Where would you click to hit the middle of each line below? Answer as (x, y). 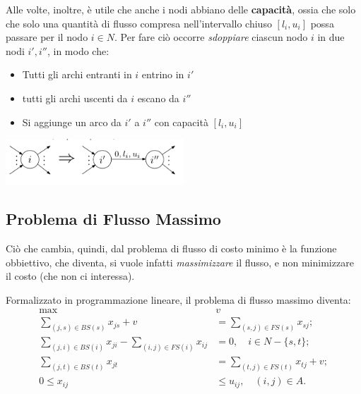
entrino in (163, 74)
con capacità (181, 122)
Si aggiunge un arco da (72, 122)
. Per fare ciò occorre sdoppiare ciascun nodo (211, 37)
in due (331, 37)
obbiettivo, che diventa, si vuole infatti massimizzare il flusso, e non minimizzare (180, 262)
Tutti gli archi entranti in (77, 74)
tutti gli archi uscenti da (75, 98)
